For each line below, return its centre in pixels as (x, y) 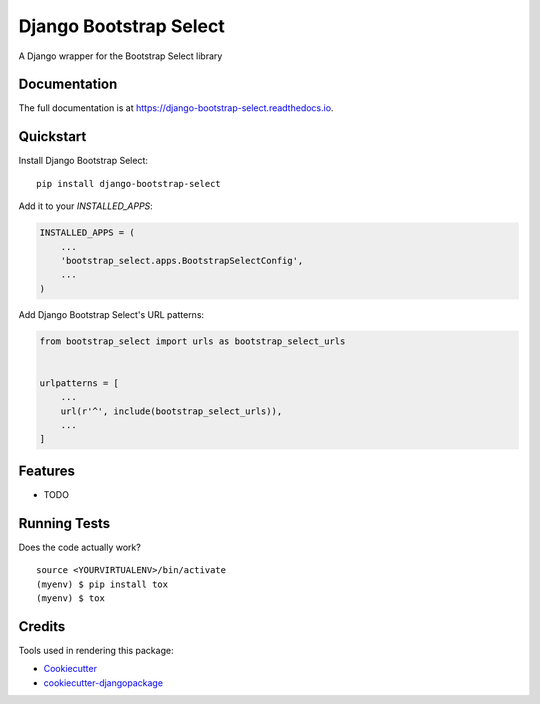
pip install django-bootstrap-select (129, 183)
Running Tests (64, 523)
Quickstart (52, 136)
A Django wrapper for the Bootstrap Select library (120, 56)
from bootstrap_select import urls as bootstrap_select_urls (192, 341)
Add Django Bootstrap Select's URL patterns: (111, 314)
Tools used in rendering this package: (96, 650)
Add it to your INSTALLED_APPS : (86, 206)
